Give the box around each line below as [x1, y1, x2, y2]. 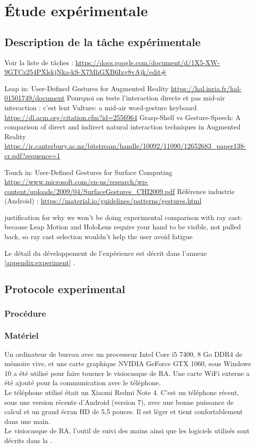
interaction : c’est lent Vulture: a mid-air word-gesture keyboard [4, 102, 197, 112]
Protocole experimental [4, 281, 125, 297]
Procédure [4, 307, 46, 319]
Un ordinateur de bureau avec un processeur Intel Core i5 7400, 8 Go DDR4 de [4, 348, 242, 359]
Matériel [4, 329, 39, 342]
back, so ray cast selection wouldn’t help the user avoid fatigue [4, 231, 193, 242]
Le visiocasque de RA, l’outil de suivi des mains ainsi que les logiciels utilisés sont [4, 425, 250, 436]
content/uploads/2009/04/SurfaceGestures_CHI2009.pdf [4, 186, 175, 196]
